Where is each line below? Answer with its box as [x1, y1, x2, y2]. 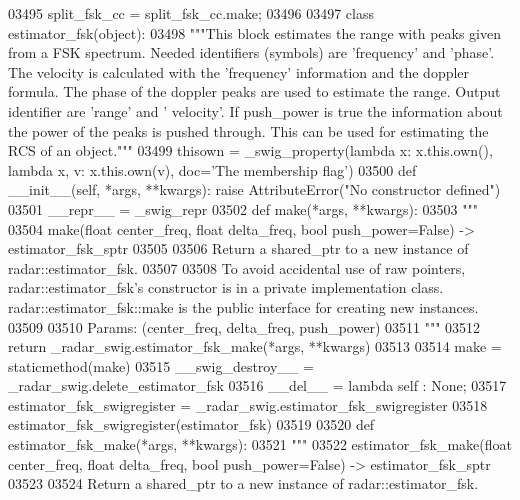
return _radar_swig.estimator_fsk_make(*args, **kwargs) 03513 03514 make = [8, 336, 502, 357]
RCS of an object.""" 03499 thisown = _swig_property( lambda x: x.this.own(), [8, 140, 493, 161]
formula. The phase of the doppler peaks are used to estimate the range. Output [8, 81, 501, 102]
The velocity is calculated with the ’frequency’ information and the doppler [8, 61, 470, 82]
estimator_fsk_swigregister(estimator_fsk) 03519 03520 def [8, 414, 375, 435]
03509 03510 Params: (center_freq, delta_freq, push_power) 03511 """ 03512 [8, 316, 481, 337]
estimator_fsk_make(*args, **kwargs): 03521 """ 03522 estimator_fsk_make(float [8, 434, 512, 455]
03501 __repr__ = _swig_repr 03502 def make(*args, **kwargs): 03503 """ [8, 198, 478, 219]
